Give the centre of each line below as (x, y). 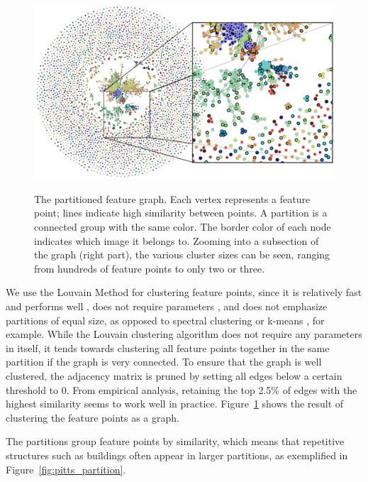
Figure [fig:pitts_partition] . (66, 469)
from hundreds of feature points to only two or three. (150, 268)
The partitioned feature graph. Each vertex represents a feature (172, 198)
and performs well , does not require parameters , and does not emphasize (167, 306)
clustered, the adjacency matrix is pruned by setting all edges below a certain (174, 376)
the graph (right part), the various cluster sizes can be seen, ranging (182, 254)
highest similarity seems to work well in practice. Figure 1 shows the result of (175, 404)
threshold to (32, 389)
